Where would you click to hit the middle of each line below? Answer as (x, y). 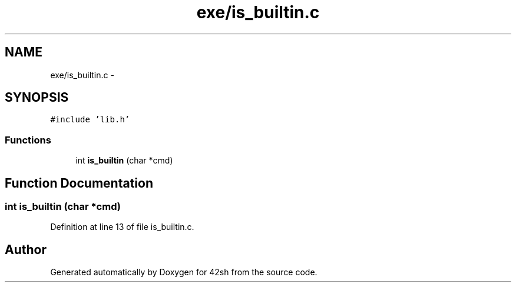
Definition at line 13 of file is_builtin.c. (122, 227)
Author (26, 249)
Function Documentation (79, 183)
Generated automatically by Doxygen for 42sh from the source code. (184, 272)
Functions (28, 140)
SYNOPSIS (37, 98)
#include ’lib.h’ (90, 120)
